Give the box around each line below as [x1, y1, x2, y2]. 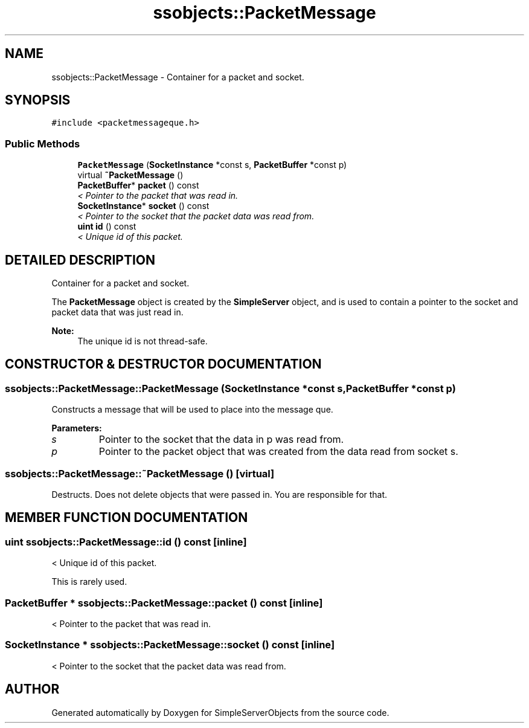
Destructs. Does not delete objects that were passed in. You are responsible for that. [51, 489, 388, 500]
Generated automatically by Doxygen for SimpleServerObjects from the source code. [51, 707, 390, 718]
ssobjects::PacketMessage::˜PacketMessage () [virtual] [5, 467, 275, 480]
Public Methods [5, 137, 80, 150]
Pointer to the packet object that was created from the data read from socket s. [98, 445, 458, 458]
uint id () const [77, 221, 136, 232]
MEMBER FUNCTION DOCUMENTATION [5, 510, 248, 526]
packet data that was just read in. [51, 307, 184, 318]
